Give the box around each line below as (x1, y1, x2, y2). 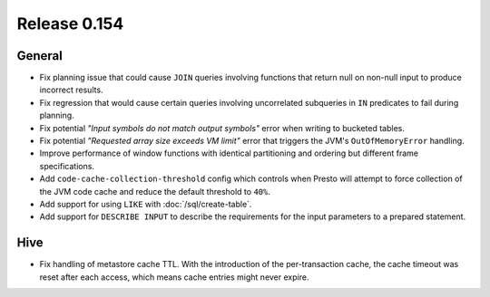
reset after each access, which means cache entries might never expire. (39, 272, 309, 283)
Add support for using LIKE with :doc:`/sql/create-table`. (39, 198, 252, 209)
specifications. (39, 160, 95, 171)
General (16, 48, 64, 63)
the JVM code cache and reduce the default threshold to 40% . (39, 186, 271, 196)
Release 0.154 (16, 14, 124, 34)
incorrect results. (39, 84, 103, 95)
